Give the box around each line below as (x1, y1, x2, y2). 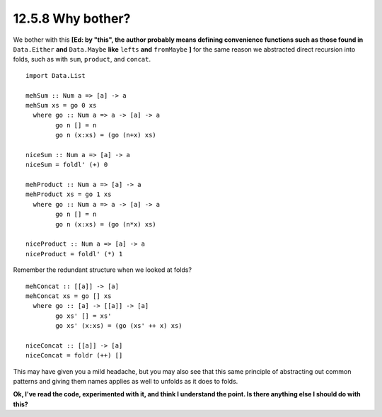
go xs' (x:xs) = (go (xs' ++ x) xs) (55, 322, 183, 330)
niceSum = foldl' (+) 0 (25, 161, 108, 169)
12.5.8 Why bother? (13, 11, 131, 26)
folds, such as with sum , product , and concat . (13, 55, 151, 64)
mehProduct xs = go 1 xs (25, 190, 112, 198)
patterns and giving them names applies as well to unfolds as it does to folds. (13, 377, 238, 386)
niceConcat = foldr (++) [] (25, 351, 123, 360)
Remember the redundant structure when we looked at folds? (13, 265, 192, 274)
